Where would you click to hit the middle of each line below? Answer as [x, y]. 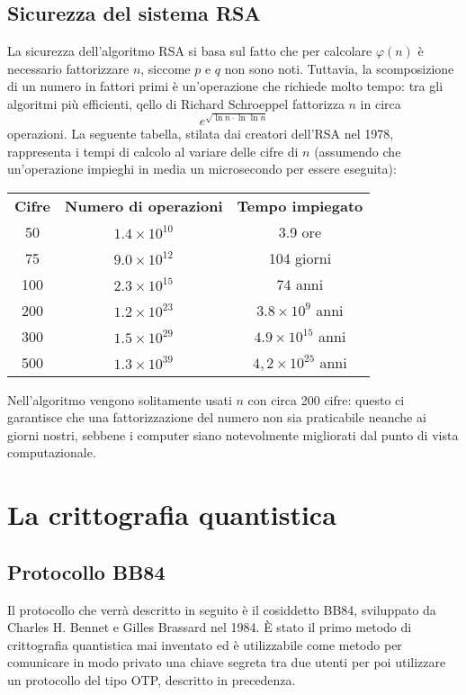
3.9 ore [300, 231]
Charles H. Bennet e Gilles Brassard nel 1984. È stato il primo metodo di [210, 627]
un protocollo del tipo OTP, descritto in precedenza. [152, 680]
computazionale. [52, 452]
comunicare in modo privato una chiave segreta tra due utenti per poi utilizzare [227, 662]
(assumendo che [358, 151]
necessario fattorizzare [68, 68]
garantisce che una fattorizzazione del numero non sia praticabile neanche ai [217, 417]
